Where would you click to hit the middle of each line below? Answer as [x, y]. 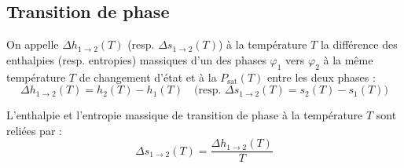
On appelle [33, 44]
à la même [348, 59]
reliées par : [34, 130]
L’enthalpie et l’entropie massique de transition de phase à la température [185, 115]
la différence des [359, 44]
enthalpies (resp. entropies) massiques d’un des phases [136, 59]
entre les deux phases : [321, 77]
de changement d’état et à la [148, 77]
